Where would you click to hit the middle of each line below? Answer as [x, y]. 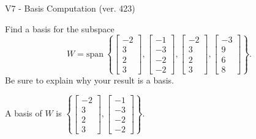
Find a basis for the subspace [60, 28]
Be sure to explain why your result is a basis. [90, 80]
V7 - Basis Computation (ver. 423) [70, 8]
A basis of [24, 113]
